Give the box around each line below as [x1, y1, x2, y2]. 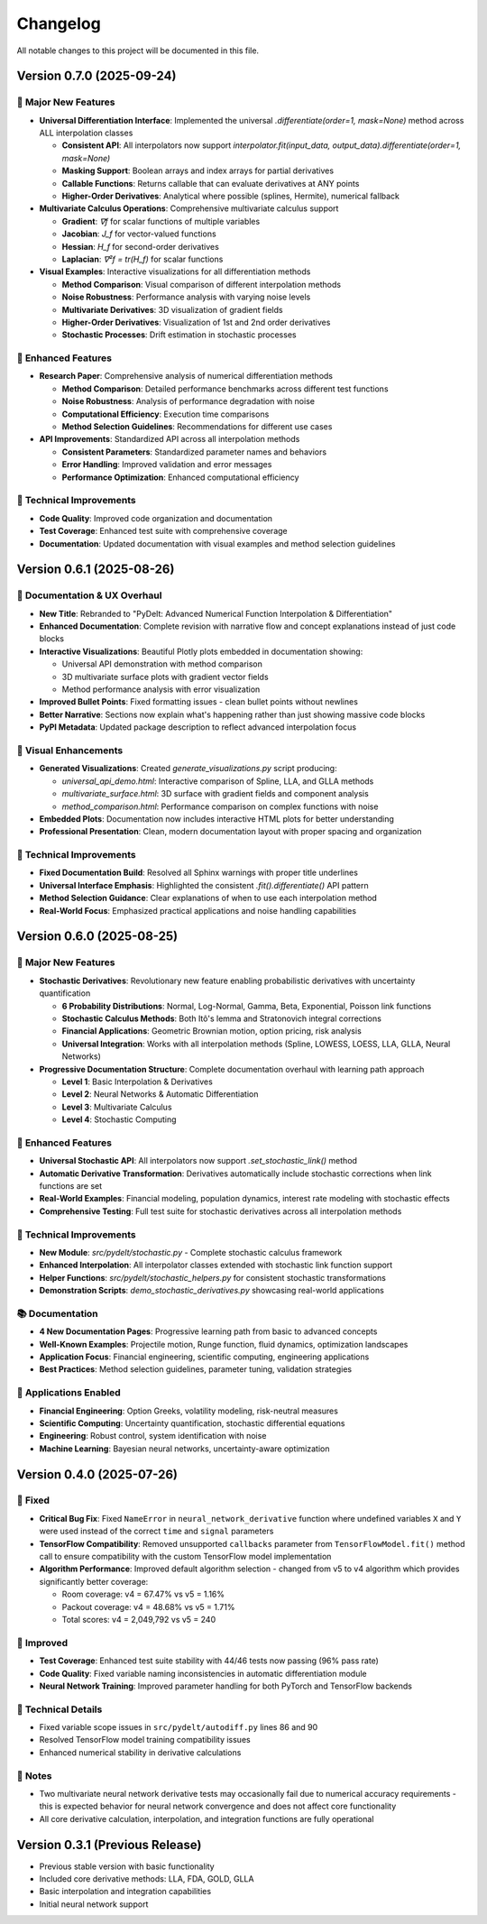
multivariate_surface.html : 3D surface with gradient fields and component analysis [61, 788, 369, 799]
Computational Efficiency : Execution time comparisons [61, 409, 270, 419]
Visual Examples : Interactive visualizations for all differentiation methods [39, 266, 311, 277]
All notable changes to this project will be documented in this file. [16, 45, 260, 56]
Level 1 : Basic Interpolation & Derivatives [61, 1076, 214, 1087]
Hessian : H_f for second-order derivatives [61, 241, 220, 252]
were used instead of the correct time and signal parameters [39, 1525, 274, 1537]
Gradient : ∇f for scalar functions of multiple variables [61, 216, 261, 226]
